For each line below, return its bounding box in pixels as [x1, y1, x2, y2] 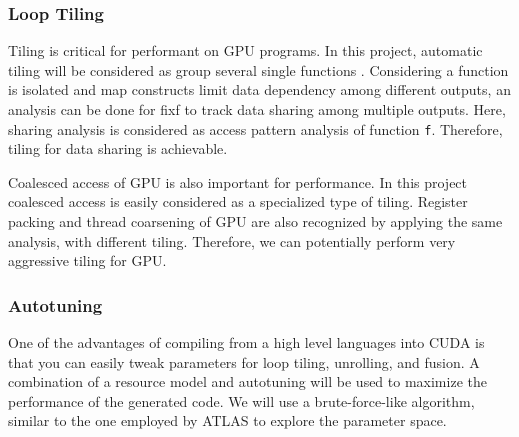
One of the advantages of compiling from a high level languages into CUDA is [8, 332, 485, 353]
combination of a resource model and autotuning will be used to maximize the [8, 371, 487, 392]
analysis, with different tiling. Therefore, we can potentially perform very [8, 230, 456, 251]
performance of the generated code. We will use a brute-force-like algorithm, [8, 390, 475, 411]
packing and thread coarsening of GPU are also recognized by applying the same [8, 211, 503, 232]
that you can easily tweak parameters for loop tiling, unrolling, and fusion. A [8, 351, 480, 372]
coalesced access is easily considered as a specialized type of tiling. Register [8, 191, 468, 212]
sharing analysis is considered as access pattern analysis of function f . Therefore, [8, 118, 503, 139]
